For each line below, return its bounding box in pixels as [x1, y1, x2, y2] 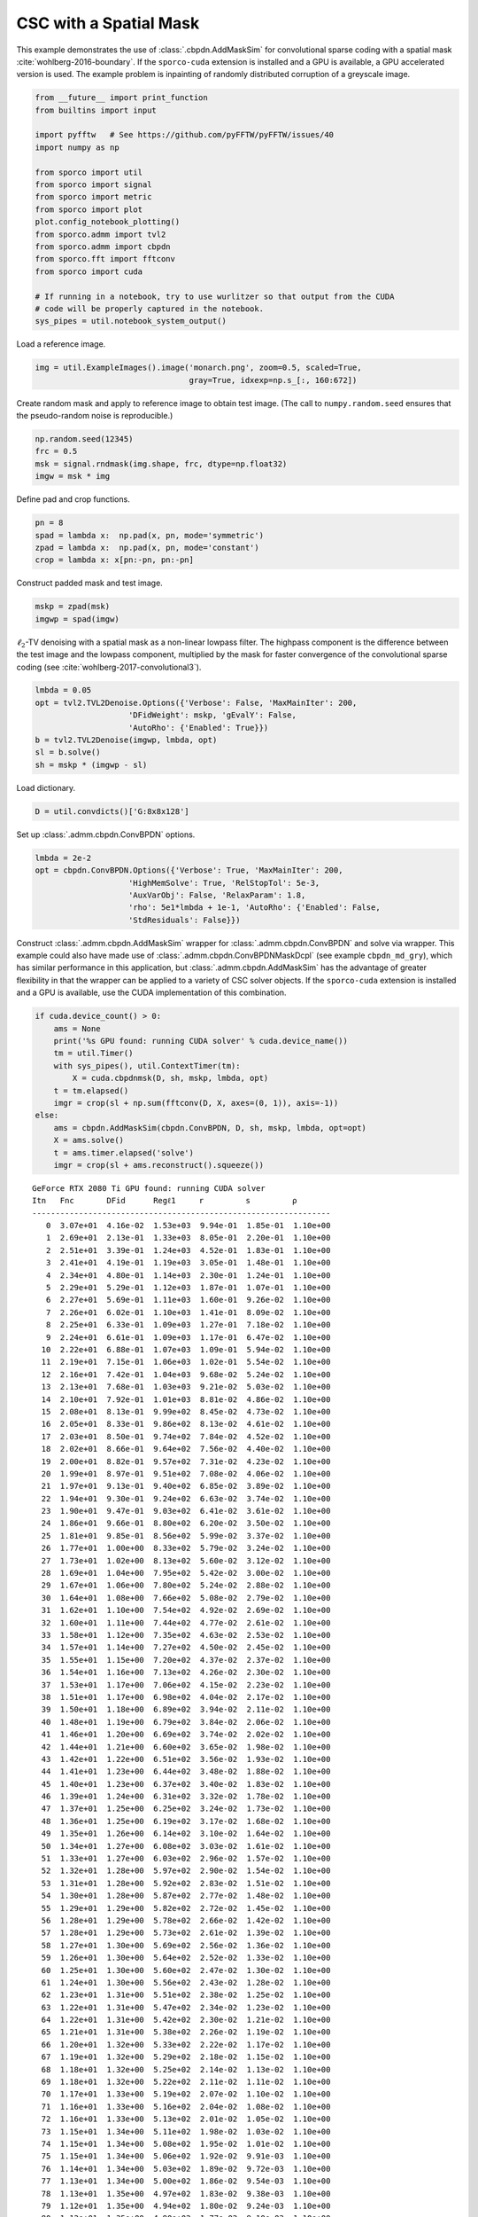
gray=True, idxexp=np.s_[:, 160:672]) [189, 375, 358, 385]
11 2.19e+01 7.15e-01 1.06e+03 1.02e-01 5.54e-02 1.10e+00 [41, 1357, 331, 1367]
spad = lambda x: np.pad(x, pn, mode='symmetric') [35, 530, 265, 540]
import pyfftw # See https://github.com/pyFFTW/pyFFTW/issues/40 [35, 129, 335, 140]
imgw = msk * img [35, 471, 111, 482]
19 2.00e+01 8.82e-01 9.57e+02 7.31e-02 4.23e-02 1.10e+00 [41, 1456, 331, 1467]
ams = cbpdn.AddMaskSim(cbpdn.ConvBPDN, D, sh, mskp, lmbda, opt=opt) [53, 1123, 367, 1132]
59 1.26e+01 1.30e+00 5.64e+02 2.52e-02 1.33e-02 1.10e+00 [41, 1953, 331, 1963]
